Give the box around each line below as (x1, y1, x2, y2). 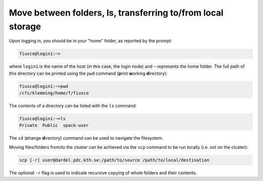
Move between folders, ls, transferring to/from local (9, 7, 224, 18)
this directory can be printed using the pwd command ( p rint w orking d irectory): (9, 70, 168, 76)
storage (9, 21, 41, 32)
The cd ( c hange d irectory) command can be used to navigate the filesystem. (9, 135, 163, 141)
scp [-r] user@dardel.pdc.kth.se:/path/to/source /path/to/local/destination (19, 157, 209, 163)
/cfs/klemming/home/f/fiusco (19, 90, 89, 96)
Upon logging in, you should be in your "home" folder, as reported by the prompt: (9, 38, 172, 44)
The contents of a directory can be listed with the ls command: (9, 103, 137, 109)
